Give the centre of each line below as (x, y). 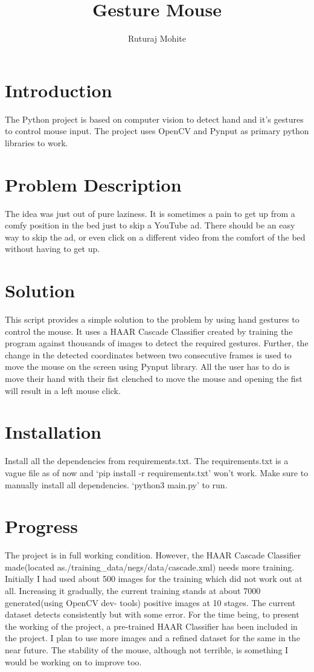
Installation (53, 432)
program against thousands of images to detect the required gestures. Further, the (157, 343)
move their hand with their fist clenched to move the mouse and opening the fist (154, 379)
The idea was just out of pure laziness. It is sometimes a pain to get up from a (150, 213)
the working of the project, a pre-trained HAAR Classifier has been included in (151, 626)
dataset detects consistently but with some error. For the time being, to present (152, 614)
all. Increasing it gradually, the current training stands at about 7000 (133, 591)
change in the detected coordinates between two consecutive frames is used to (148, 354)
